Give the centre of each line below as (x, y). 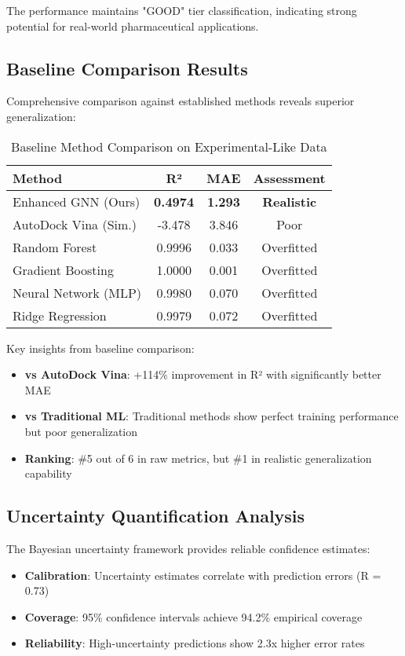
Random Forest (55, 247)
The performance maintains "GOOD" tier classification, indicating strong (182, 10)
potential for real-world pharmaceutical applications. (133, 26)
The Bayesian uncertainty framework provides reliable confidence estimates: (188, 548)
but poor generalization (81, 431)
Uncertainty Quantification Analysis (156, 516)
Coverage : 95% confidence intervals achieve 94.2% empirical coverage (193, 616)
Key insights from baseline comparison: (100, 348)
